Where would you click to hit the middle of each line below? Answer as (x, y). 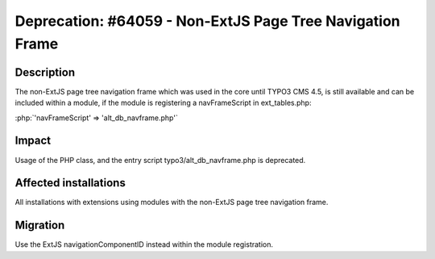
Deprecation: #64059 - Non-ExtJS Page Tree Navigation (207, 21)
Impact (33, 141)
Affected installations (70, 183)
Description (45, 72)
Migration (40, 226)
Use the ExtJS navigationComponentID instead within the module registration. (144, 244)
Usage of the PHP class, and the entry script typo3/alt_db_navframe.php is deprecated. (160, 160)
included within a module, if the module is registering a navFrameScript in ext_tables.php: (163, 103)
